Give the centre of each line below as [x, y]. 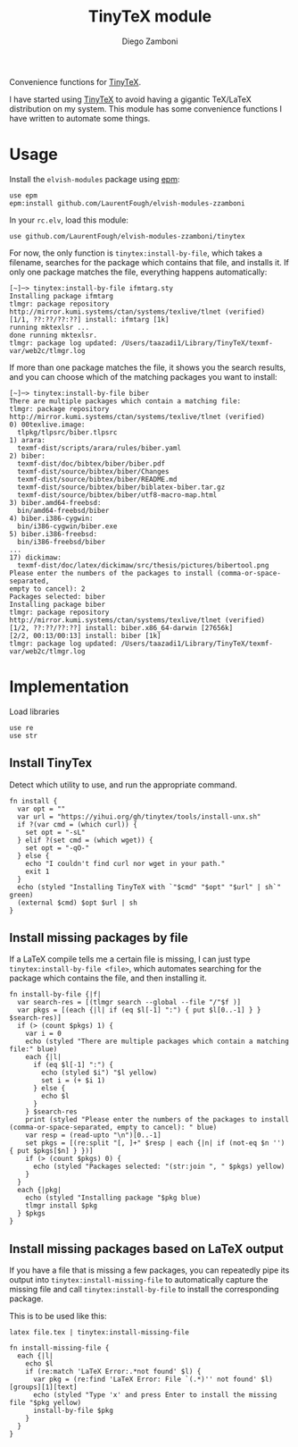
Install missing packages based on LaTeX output [146, 1249]
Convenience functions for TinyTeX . [75, 81]
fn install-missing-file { [59, 1348]
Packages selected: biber [57, 596]
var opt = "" [41, 809]
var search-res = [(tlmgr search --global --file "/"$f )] [129, 1003]
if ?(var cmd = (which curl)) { [78, 824]
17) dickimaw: [36, 557]
